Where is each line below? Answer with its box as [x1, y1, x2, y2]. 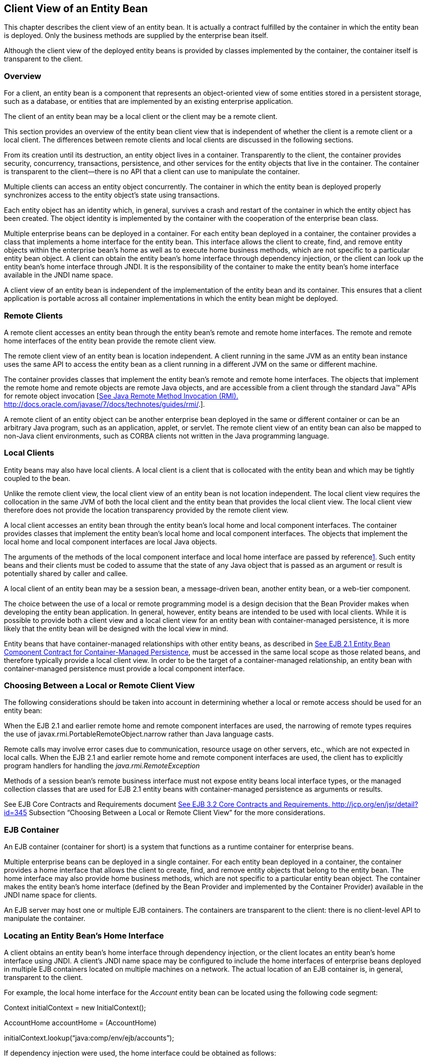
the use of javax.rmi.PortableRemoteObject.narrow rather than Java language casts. [4, 730, 274, 739]
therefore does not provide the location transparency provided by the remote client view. [4, 505, 289, 514]
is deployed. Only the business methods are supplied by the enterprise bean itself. [4, 31, 268, 40]
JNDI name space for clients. [4, 891, 97, 900]
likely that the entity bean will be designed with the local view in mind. [4, 624, 228, 633]
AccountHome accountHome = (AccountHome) [4, 1018, 157, 1027]
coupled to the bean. [4, 474, 71, 482]
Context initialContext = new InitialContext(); [4, 1003, 146, 1012]
